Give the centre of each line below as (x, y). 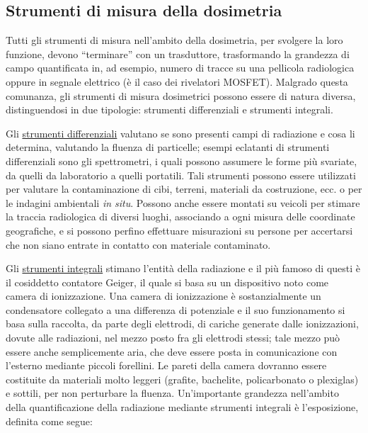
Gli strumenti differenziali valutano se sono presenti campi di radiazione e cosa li (180, 133)
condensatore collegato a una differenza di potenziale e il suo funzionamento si (176, 309)
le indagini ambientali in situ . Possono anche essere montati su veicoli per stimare (183, 202)
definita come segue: (49, 421)
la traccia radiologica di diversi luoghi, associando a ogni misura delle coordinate (180, 216)
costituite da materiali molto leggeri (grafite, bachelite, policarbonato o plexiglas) (182, 379)
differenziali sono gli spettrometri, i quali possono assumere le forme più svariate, (182, 161)
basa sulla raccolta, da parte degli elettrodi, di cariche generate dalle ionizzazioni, (182, 324)
